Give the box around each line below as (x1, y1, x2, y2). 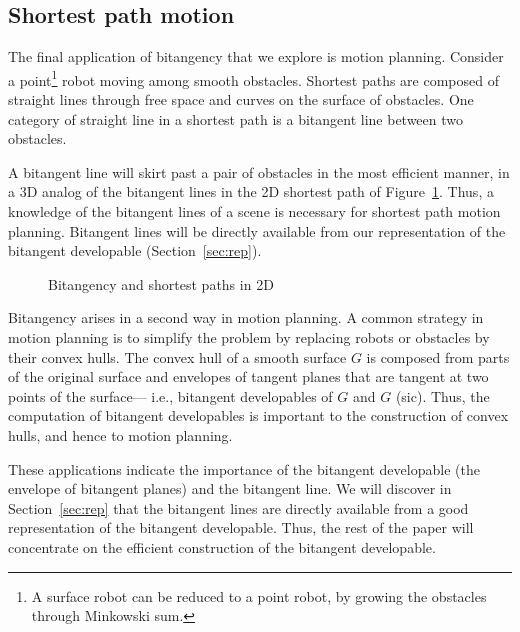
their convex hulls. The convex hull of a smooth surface (8, 346, 347, 367)
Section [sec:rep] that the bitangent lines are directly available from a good (8, 497, 469, 518)
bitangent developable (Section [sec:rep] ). (8, 240, 262, 261)
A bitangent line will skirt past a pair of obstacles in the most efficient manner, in (8, 161, 510, 182)
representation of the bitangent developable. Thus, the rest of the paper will (8, 517, 474, 538)
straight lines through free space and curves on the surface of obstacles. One (8, 89, 474, 110)
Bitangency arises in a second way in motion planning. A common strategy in (8, 307, 484, 328)
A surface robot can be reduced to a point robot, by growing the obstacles (31, 585, 487, 606)
